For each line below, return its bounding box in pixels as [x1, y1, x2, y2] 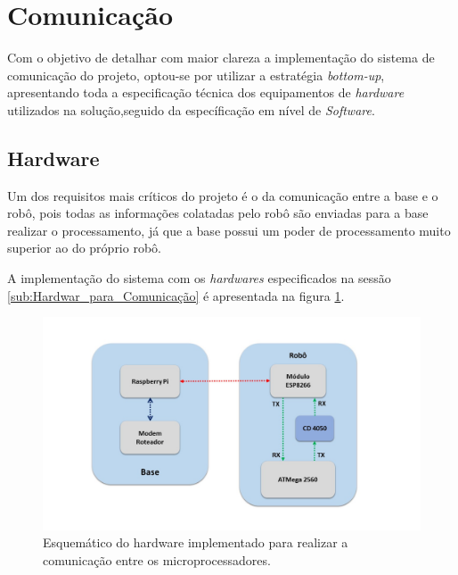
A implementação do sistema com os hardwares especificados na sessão [7, 269, 391, 287]
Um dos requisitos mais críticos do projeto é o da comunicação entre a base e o [7, 186, 438, 204]
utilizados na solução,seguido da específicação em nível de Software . [7, 100, 375, 119]
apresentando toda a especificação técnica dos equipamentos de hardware [7, 83, 405, 102]
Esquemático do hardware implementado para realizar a [43, 533, 348, 552]
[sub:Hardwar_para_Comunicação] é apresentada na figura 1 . [7, 286, 345, 304]
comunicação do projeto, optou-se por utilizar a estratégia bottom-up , [7, 65, 385, 84]
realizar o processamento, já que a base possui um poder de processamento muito [7, 221, 451, 239]
